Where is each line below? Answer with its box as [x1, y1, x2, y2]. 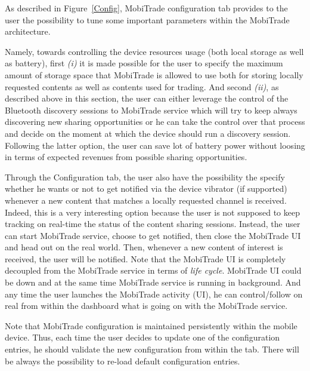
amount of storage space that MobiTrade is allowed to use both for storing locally [5, 68, 303, 81]
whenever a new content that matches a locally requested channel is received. [5, 194, 287, 206]
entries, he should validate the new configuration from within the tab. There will [5, 343, 299, 355]
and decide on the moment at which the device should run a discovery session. [5, 127, 291, 139]
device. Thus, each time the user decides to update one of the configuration [5, 331, 280, 344]
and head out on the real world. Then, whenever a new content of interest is [5, 241, 283, 253]
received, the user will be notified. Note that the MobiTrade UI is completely [5, 252, 286, 265]
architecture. [5, 25, 51, 38]
